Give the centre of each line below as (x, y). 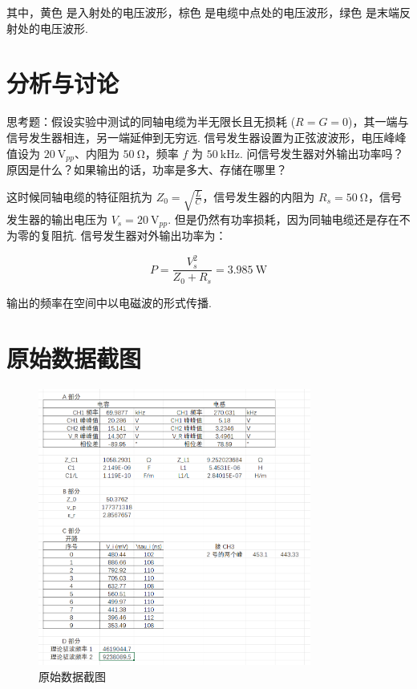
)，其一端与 (379, 122)
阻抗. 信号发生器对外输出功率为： (139, 235)
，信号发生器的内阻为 (259, 196)
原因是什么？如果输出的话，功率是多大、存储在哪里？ (147, 169)
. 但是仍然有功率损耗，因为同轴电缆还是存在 (283, 219)
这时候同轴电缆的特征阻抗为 (79, 196)
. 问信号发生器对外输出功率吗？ (322, 153)
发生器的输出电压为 (57, 219)
